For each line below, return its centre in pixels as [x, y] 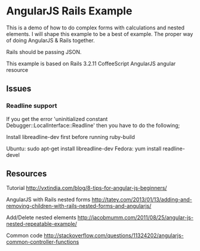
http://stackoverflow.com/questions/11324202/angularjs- [114, 235]
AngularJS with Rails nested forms [48, 199]
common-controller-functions [43, 242]
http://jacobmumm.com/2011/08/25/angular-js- [136, 217]
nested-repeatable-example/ [42, 224]
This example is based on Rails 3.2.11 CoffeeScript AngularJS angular [91, 63]
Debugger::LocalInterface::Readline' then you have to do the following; [93, 125]
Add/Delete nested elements [41, 217]
